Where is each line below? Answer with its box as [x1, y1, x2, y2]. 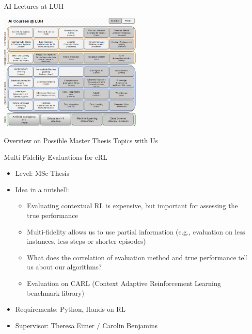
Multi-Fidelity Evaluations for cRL [4, 151, 108, 162]
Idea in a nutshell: [15, 184, 69, 194]
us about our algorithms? [27, 262, 102, 272]
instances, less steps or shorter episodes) [27, 236, 146, 246]
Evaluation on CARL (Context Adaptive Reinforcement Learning [27, 278, 221, 288]
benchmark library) [27, 287, 84, 298]
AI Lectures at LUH [4, 1, 64, 11]
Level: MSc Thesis [15, 168, 69, 178]
